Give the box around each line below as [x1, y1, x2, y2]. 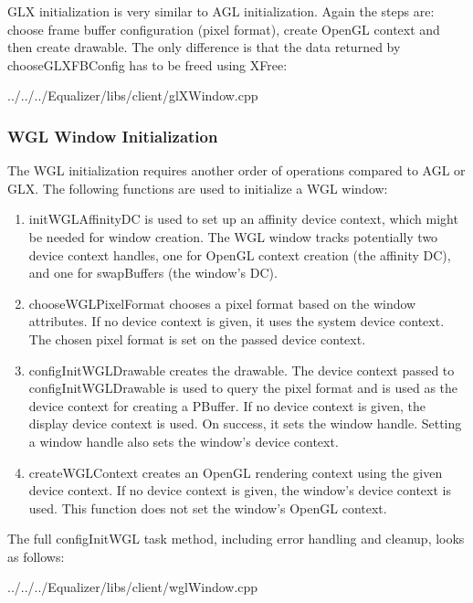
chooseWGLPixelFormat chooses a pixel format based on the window [28, 293, 416, 312]
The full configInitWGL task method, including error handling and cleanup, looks [7, 529, 465, 548]
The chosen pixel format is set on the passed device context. [28, 329, 366, 348]
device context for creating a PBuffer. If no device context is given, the [28, 396, 426, 415]
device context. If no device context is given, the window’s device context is [28, 481, 451, 500]
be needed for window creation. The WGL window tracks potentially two [28, 227, 438, 246]
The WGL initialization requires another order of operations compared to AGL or [7, 161, 466, 180]
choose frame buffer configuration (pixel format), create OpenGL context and [7, 19, 440, 38]
